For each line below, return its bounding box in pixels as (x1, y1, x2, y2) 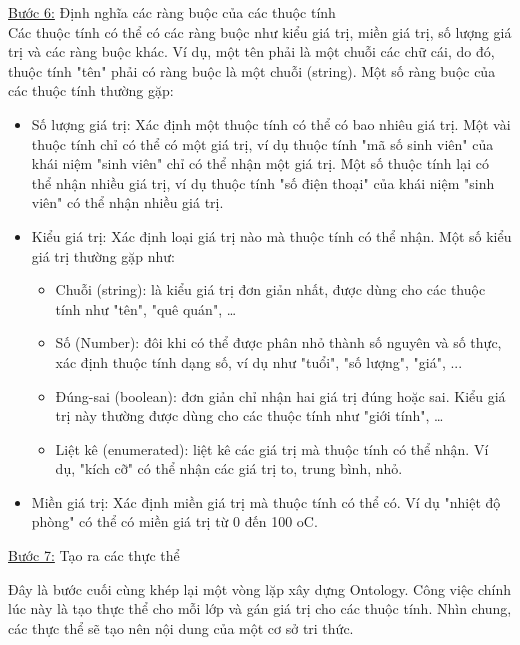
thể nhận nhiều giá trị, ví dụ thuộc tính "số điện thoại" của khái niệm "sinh (31, 172, 495, 193)
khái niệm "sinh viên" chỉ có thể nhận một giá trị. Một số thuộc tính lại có (31, 153, 489, 174)
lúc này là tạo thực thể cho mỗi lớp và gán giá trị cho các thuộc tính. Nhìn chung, (8, 598, 512, 619)
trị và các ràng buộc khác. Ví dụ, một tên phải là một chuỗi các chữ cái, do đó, (8, 41, 495, 62)
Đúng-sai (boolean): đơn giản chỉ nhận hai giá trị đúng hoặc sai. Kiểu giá (55, 385, 506, 406)
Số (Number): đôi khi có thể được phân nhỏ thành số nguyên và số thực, (55, 332, 502, 353)
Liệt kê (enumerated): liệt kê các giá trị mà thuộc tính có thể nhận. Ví (55, 438, 489, 459)
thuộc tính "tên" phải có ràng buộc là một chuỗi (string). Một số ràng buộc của (8, 60, 496, 81)
